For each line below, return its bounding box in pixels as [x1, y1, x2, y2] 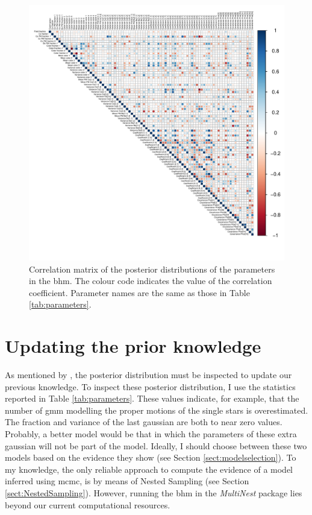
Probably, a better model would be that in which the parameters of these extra [5, 428, 297, 440]
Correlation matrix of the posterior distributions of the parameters [29, 262, 275, 275]
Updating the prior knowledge [5, 333, 261, 358]
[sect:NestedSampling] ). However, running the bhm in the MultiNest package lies [5, 487, 302, 499]
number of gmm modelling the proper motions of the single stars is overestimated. [5, 403, 308, 416]
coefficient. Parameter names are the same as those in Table [29, 286, 250, 299]
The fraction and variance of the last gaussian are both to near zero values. [5, 415, 282, 428]
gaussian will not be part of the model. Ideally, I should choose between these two [5, 439, 307, 452]
